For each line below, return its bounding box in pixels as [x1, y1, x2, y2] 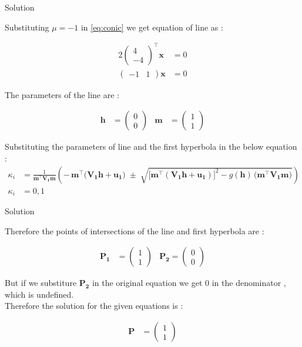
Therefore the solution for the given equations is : [5, 299, 183, 312]
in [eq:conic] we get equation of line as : [80, 21, 223, 33]
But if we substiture [5, 277, 77, 289]
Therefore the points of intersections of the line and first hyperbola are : [5, 224, 264, 237]
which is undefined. [5, 288, 74, 300]
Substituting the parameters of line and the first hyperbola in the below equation [5, 140, 297, 153]
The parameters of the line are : [5, 88, 120, 100]
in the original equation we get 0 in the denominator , [92, 277, 286, 289]
